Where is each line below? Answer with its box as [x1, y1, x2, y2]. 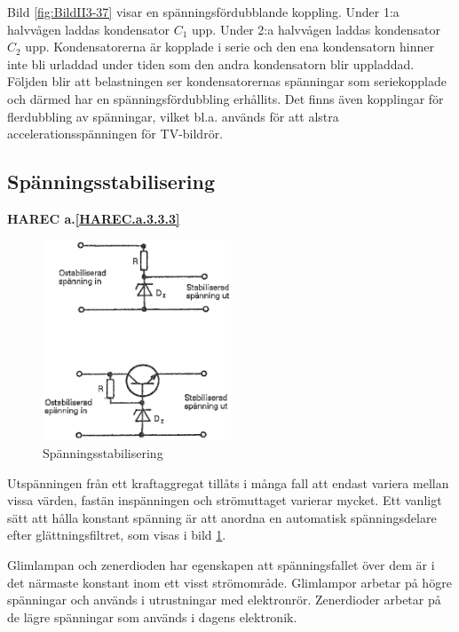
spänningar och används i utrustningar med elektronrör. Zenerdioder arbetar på [7, 590, 441, 609]
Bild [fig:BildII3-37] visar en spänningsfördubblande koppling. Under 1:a [7, 3, 400, 20]
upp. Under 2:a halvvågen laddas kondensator [192, 20, 440, 38]
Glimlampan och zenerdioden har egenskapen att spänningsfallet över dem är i [7, 556, 435, 573]
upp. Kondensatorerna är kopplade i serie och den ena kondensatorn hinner [25, 37, 434, 56]
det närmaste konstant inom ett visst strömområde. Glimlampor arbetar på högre [7, 573, 452, 591]
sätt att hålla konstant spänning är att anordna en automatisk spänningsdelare [7, 508, 437, 526]
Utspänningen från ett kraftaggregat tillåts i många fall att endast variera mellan [7, 473, 449, 492]
